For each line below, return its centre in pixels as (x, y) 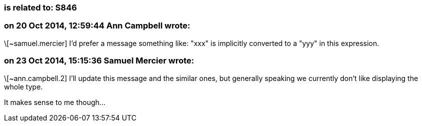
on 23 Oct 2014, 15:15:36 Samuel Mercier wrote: (99, 61)
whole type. (24, 86)
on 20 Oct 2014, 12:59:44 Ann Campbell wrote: (97, 26)
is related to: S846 (41, 7)
